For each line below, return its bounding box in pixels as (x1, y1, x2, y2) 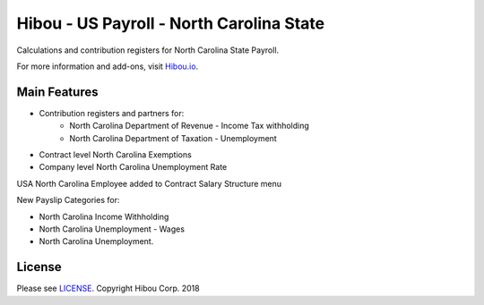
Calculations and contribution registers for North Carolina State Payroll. (16, 45, 280, 55)
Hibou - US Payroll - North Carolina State (16, 13, 325, 33)
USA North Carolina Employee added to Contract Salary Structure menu (16, 178, 282, 189)
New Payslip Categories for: (16, 195, 120, 206)
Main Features (16, 84, 99, 99)
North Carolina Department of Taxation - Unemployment (69, 132, 277, 143)
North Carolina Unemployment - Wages (39, 224, 186, 234)
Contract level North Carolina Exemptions (39, 149, 192, 160)
